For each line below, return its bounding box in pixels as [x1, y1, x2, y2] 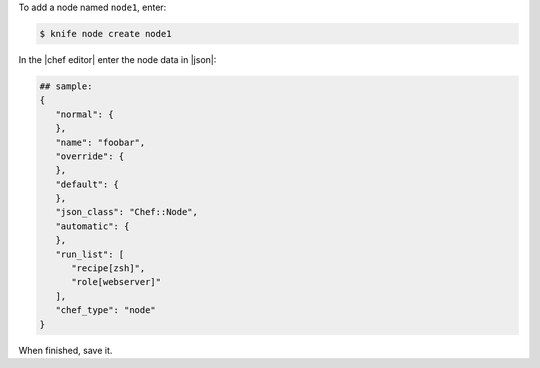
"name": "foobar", [55, 136, 146, 148]
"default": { [55, 178, 120, 190]
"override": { [55, 150, 125, 162]
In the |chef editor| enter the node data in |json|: [18, 53, 217, 65]
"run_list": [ [55, 248, 125, 260]
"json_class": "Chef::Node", [55, 206, 199, 218]
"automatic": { [55, 220, 130, 232]
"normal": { [55, 108, 114, 120]
